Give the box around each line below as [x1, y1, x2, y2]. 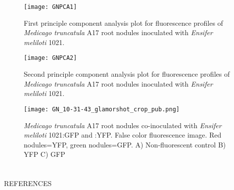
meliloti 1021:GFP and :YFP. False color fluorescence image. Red [24, 130, 222, 140]
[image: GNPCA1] [24, 3, 77, 10]
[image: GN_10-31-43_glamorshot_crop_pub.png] [24, 105, 180, 113]
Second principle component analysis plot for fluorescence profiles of [24, 69, 230, 79]
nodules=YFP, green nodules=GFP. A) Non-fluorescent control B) [24, 139, 226, 149]
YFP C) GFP [24, 149, 65, 159]
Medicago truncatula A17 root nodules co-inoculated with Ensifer [24, 120, 222, 130]
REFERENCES [4, 178, 52, 189]
